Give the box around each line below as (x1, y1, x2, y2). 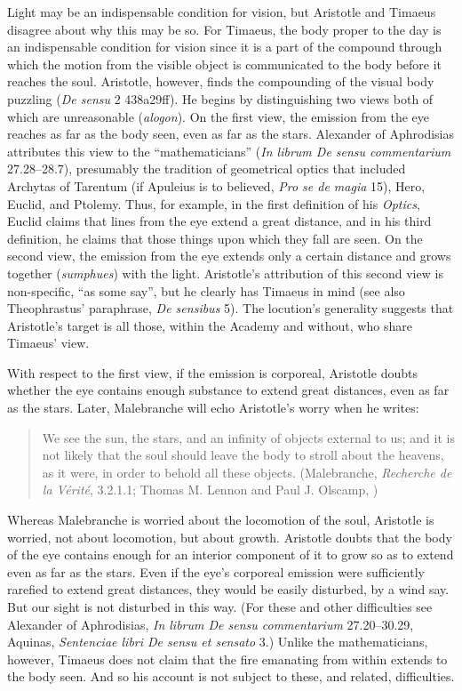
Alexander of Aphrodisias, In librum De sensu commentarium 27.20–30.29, (7, 615, 414, 633)
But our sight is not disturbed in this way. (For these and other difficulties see (7, 598, 433, 615)
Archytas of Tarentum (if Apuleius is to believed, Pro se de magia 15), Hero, (7, 176, 426, 195)
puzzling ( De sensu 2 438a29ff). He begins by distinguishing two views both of (7, 89, 434, 108)
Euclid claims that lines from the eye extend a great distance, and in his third (7, 212, 432, 230)
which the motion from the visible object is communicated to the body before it (7, 54, 442, 73)
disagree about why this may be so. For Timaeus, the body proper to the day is (7, 20, 442, 38)
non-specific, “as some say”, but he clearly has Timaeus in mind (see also (7, 281, 405, 300)
